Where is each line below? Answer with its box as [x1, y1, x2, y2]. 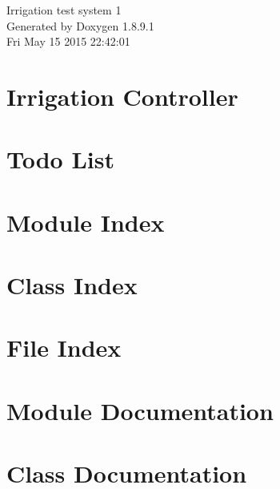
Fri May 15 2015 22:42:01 [6, 33, 130, 50]
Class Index [6, 269, 138, 301]
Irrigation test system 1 [6, 2, 122, 18]
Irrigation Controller [6, 79, 238, 112]
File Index [6, 331, 122, 364]
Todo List [6, 143, 114, 176]
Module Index [6, 205, 165, 238]
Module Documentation [6, 394, 274, 426]
